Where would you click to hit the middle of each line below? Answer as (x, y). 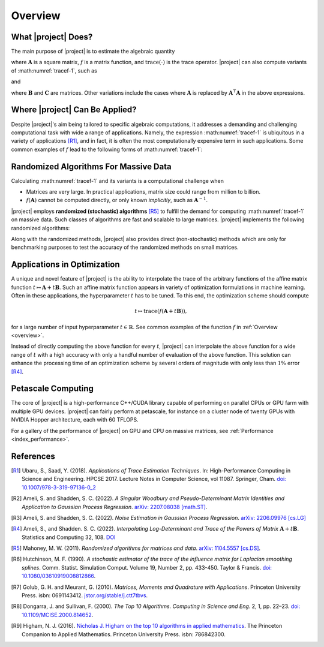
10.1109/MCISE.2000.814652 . (58, 615)
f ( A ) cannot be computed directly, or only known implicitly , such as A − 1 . (117, 200)
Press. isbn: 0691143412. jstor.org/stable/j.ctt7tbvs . (85, 595)
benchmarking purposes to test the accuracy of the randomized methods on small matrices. (125, 247)
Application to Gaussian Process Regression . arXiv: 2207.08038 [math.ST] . (115, 507)
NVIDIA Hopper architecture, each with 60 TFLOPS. (75, 420)
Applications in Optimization (65, 265)
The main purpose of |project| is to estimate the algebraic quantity (93, 52)
